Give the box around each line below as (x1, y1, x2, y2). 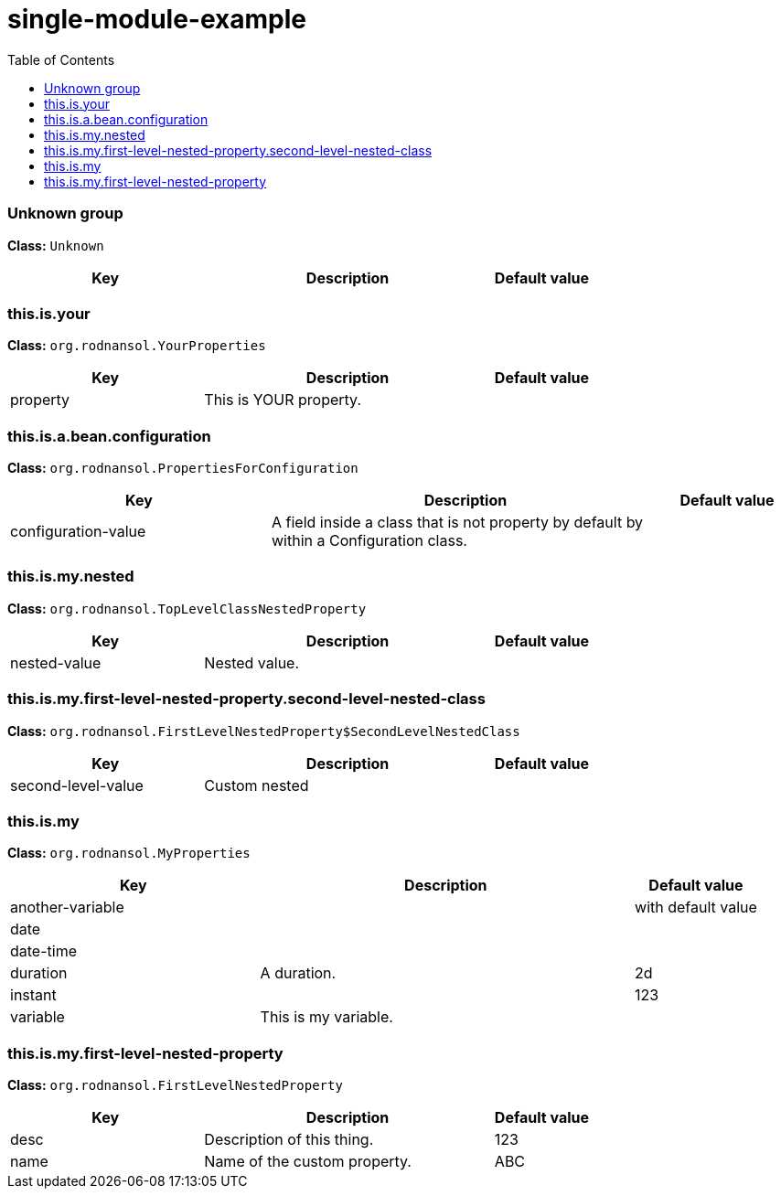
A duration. (260, 964, 337, 983)
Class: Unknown (7, 237, 104, 253)
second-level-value (10, 775, 144, 795)
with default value (635, 898, 757, 917)
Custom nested (204, 775, 309, 795)
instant (10, 986, 57, 1005)
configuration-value (10, 522, 146, 540)
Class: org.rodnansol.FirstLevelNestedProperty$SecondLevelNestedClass (7, 722, 520, 739)
